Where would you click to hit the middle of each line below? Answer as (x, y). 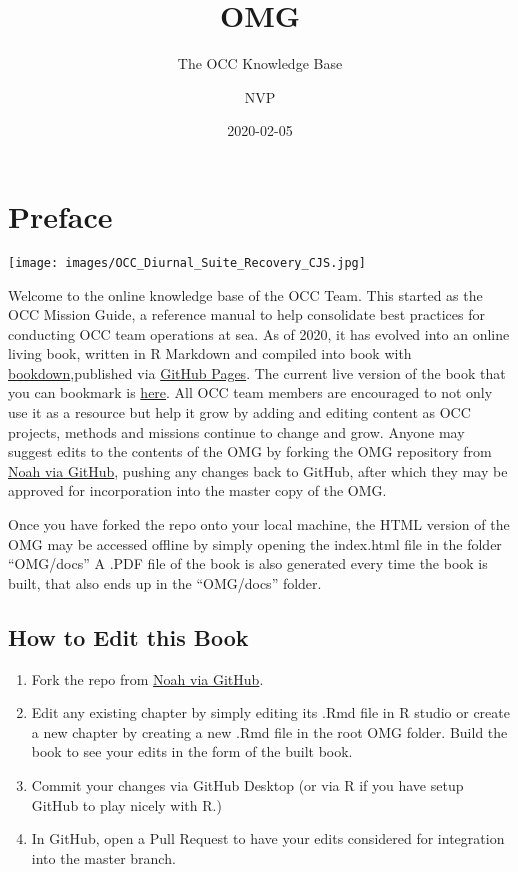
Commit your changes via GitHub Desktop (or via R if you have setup (247, 784)
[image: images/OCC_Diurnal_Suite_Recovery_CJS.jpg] (187, 262)
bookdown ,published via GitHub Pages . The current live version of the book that (257, 372)
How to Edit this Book (128, 636)
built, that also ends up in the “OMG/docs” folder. (165, 582)
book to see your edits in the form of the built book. (192, 751)
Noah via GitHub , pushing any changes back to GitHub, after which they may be (258, 470)
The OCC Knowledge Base (260, 63)
